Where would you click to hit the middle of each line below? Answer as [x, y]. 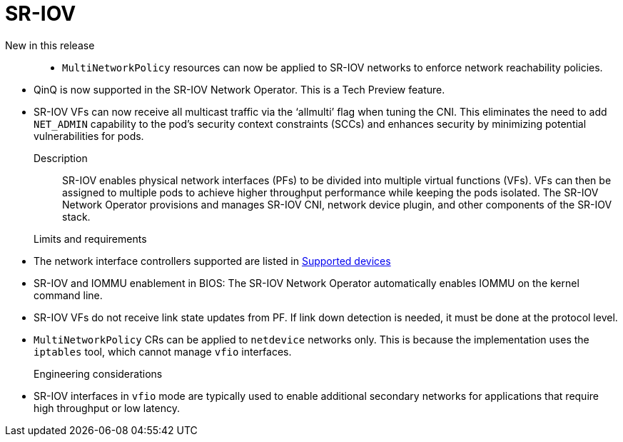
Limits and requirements [90, 238]
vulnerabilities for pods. [89, 136]
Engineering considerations [98, 373]
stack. [76, 216]
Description [61, 158]
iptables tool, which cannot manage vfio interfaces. [163, 351]
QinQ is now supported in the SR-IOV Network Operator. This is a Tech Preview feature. [239, 89]
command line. [68, 295]
